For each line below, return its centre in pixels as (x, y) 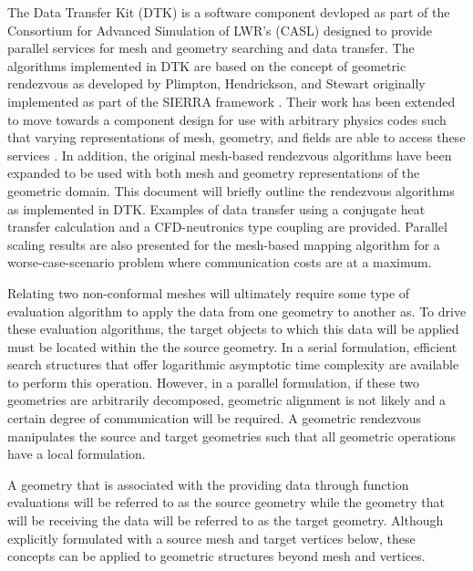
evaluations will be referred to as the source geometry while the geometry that (226, 502)
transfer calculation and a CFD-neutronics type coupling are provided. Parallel (227, 227)
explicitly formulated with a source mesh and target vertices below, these (211, 538)
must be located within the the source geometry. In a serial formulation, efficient (232, 346)
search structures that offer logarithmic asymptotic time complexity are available (233, 364)
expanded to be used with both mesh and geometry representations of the (214, 173)
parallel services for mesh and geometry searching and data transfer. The (211, 48)
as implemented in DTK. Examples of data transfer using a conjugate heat (216, 208)
